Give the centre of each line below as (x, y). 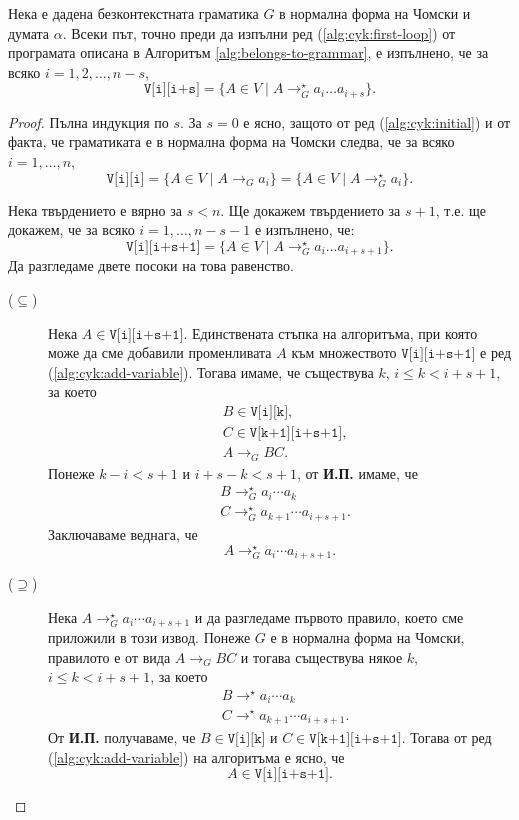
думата (29, 32)
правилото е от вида (109, 656)
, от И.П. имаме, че (357, 472)
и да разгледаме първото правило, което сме (329, 616)
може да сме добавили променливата (160, 352)
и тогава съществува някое (321, 656)
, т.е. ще (461, 209)
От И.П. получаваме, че (122, 737)
